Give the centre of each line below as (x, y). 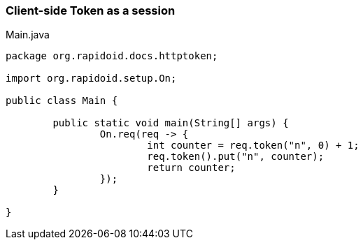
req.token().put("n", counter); (236, 157)
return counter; (191, 168)
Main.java (28, 35)
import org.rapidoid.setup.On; (91, 79)
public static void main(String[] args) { (171, 123)
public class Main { (62, 101)
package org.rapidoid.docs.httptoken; (112, 56)
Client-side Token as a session (91, 10)
